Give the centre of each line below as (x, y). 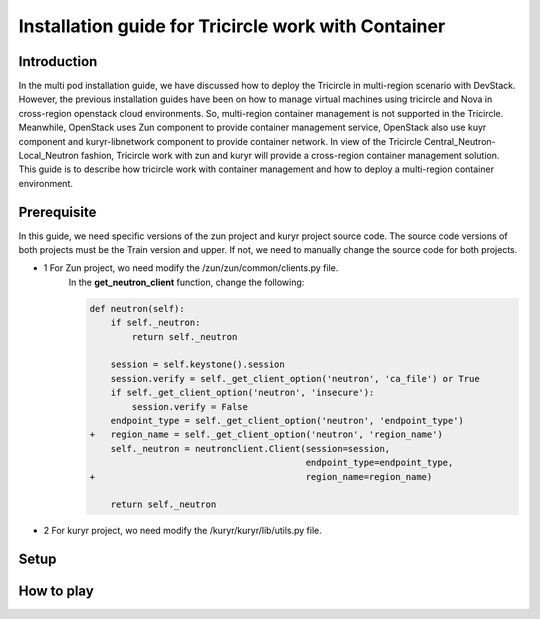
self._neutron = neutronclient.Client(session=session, (250, 448)
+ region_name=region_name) (261, 476)
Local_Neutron (48, 156)
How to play (56, 591)
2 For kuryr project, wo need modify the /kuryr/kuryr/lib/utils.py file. (182, 531)
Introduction (58, 61)
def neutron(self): (137, 308)
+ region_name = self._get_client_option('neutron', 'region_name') (266, 434)
